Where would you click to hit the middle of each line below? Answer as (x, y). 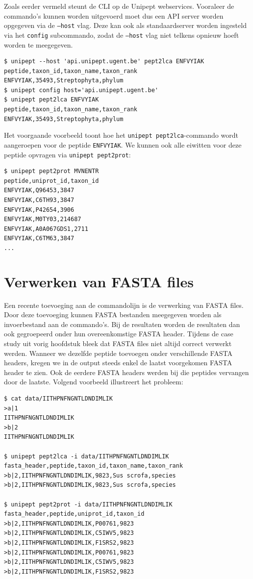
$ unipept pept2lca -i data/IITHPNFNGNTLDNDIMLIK (87, 456)
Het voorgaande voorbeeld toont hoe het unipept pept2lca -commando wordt (121, 135)
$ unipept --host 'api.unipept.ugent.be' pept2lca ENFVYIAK (104, 62)
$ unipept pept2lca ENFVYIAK (51, 100)
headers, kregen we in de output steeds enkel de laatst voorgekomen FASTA (118, 363)
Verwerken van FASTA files (99, 281)
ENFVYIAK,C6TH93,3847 (39, 200)
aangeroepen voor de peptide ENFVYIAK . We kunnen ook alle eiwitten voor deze (123, 144)
